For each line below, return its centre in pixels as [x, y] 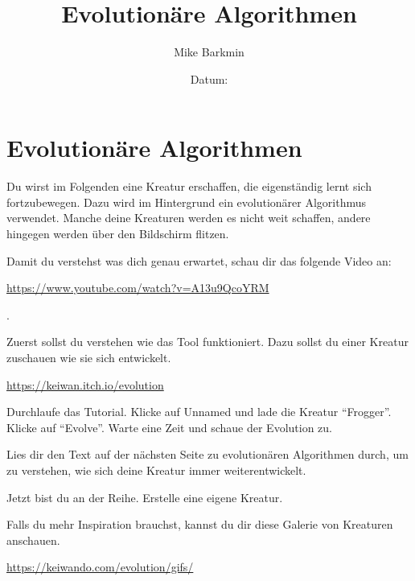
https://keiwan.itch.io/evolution [85, 384]
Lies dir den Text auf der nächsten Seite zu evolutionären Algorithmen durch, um [207, 454]
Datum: [209, 78]
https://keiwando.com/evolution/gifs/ [100, 567]
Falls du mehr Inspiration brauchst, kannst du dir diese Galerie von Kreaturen [200, 524]
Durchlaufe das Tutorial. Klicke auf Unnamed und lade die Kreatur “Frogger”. [199, 412]
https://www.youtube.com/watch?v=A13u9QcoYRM [138, 288]
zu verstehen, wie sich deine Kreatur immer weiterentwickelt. [156, 470]
